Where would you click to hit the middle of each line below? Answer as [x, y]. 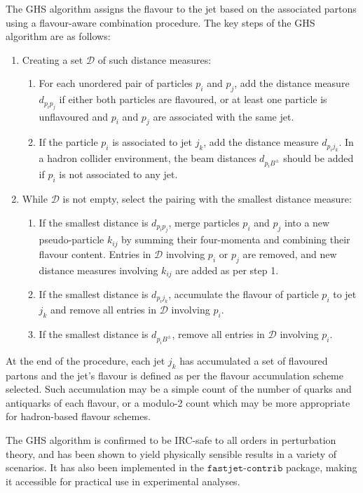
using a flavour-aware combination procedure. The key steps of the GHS [160, 22]
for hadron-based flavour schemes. [78, 416]
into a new [307, 222]
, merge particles [204, 222]
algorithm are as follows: [58, 36]
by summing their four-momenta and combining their [236, 239]
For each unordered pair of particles [116, 83]
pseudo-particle [71, 239]
